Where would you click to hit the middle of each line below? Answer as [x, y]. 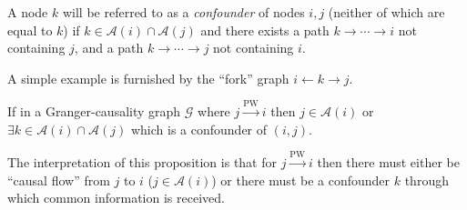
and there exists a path [265, 30]
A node [28, 12]
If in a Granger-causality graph [94, 111]
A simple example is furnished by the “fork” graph [148, 78]
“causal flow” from [59, 180]
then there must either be [388, 162]
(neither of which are [386, 12]
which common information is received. [116, 198]
